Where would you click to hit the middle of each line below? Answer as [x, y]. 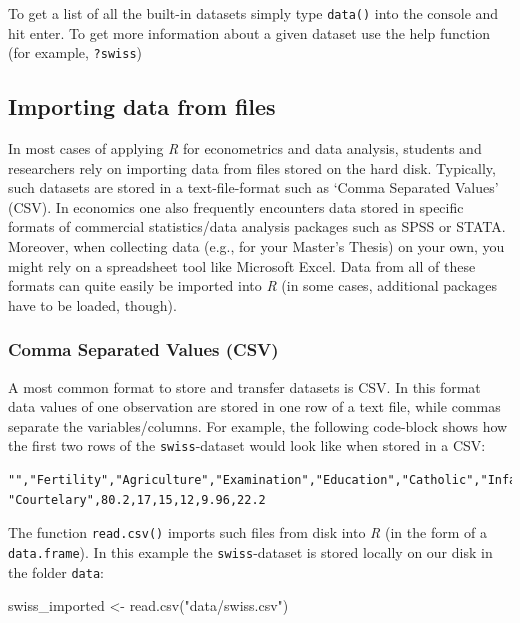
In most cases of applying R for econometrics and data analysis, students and [245, 148]
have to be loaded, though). [92, 304]
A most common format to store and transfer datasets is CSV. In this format [244, 386]
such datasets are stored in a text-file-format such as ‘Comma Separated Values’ [253, 187]
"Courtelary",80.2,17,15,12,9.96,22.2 [137, 499]
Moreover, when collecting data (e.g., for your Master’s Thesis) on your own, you [256, 246]
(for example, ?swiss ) [75, 52]
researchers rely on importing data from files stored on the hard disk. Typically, [252, 167]
